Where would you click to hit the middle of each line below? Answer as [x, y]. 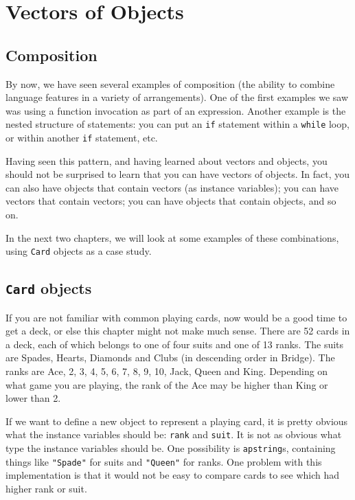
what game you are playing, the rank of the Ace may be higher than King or [167, 384]
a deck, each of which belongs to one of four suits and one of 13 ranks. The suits [175, 344]
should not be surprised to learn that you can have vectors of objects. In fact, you [178, 174]
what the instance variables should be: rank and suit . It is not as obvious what [174, 434]
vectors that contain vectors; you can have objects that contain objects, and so [171, 201]
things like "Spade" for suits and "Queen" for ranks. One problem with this [164, 461]
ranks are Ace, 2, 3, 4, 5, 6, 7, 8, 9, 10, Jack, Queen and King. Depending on [167, 371]
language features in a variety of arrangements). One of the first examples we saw [177, 97]
